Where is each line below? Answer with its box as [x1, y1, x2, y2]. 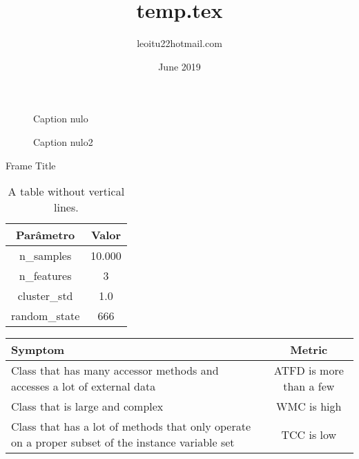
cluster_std [17, 288, 73, 304]
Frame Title [6, 158, 56, 172]
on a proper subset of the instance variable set [11, 434, 235, 451]
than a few [283, 378, 335, 395]
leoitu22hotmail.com [137, 36, 222, 50]
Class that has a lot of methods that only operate [11, 418, 251, 435]
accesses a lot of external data [11, 378, 156, 395]
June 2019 [158, 59, 201, 73]
